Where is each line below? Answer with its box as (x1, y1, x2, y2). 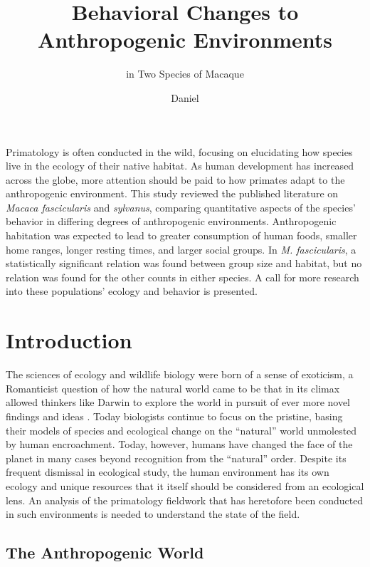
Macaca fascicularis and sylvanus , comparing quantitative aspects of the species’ (6, 199, 356, 214)
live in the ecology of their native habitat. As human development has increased (6, 158, 354, 173)
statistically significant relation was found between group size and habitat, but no (6, 256, 362, 271)
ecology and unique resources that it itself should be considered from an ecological (6, 478, 364, 493)
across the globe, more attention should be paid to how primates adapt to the (6, 172, 345, 187)
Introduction (6, 326, 132, 355)
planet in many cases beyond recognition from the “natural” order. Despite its (6, 450, 347, 465)
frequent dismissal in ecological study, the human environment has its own (6, 464, 329, 479)
